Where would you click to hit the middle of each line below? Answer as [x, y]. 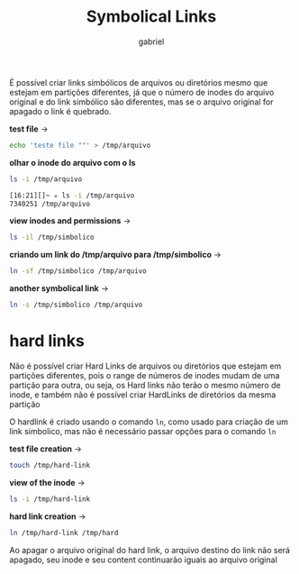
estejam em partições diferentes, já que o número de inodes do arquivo [142, 92]
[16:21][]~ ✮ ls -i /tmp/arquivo [72, 196]
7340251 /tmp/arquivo [50, 204]
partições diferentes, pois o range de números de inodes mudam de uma [145, 375]
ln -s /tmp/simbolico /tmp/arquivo [76, 305]
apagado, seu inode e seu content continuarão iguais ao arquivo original [143, 560]
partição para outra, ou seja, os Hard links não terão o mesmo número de [145, 385]
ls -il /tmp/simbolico [52, 237]
